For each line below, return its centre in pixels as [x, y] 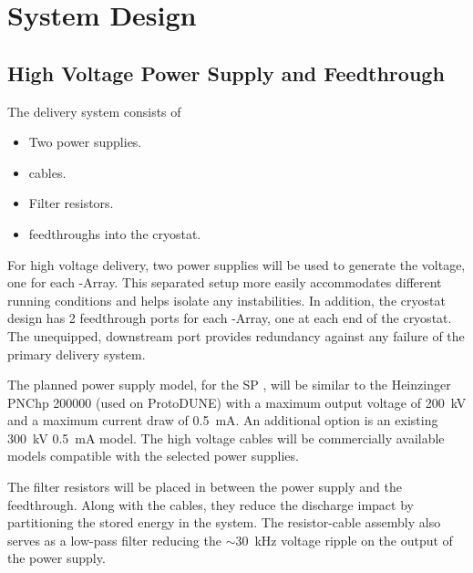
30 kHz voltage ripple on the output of [344, 540]
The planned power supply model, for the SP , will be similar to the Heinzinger [229, 385]
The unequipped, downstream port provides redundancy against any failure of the [236, 335]
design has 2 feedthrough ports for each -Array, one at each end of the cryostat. [230, 318]
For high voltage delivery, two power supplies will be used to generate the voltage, [236, 264]
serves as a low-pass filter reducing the [114, 540]
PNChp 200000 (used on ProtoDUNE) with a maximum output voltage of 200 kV [237, 402]
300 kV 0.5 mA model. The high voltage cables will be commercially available [226, 438]
